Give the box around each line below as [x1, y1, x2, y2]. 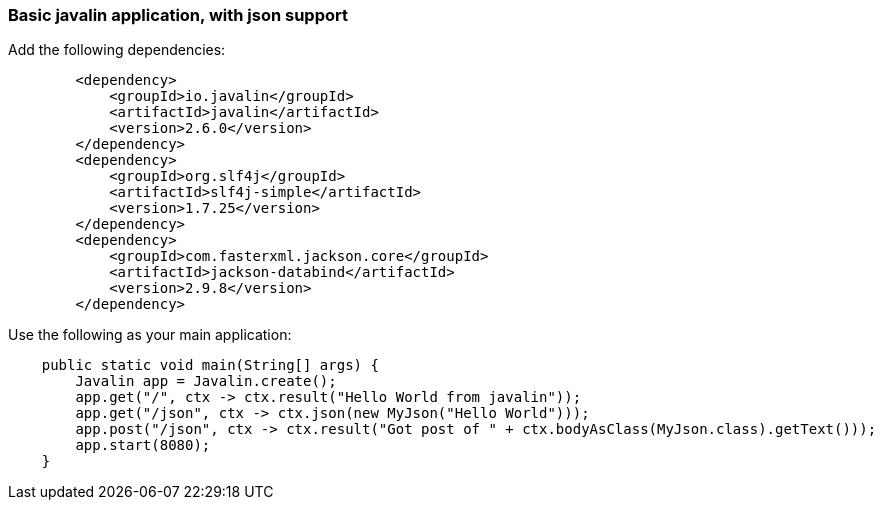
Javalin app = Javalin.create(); [75, 373, 337, 390]
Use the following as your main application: [8, 326, 292, 344]
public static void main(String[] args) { [41, 357, 379, 374]
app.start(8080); [75, 437, 211, 454]
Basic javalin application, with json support [8, 5, 348, 25]
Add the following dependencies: [8, 41, 226, 59]
